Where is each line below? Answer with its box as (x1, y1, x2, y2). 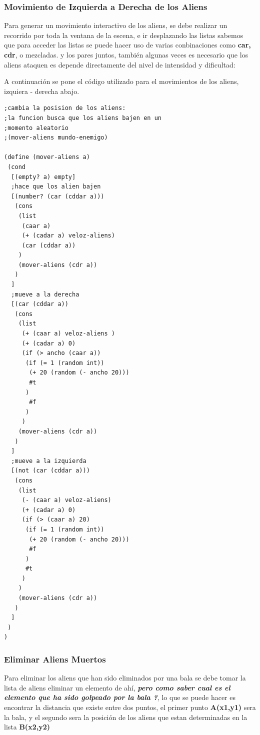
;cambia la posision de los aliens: (4, 104, 126, 112)
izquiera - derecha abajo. (4, 85, 79, 96)
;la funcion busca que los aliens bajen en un (4, 114, 161, 121)
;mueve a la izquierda (11, 457, 86, 464)
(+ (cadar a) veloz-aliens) (21, 232, 115, 239)
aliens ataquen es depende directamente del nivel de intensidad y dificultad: (4, 59, 235, 69)
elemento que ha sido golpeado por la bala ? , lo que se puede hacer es (4, 692, 236, 702)
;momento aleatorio (4, 124, 68, 131)
